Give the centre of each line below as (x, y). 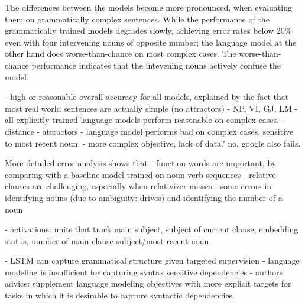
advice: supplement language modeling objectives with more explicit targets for (148, 283)
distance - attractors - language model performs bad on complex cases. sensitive (149, 131)
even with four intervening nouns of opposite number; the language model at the (151, 42)
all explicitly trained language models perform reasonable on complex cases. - (145, 120)
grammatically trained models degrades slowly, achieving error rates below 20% (148, 30)
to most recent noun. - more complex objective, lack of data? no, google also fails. (153, 143)
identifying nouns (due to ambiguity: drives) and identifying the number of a (144, 197)
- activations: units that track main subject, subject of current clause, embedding (152, 229)
